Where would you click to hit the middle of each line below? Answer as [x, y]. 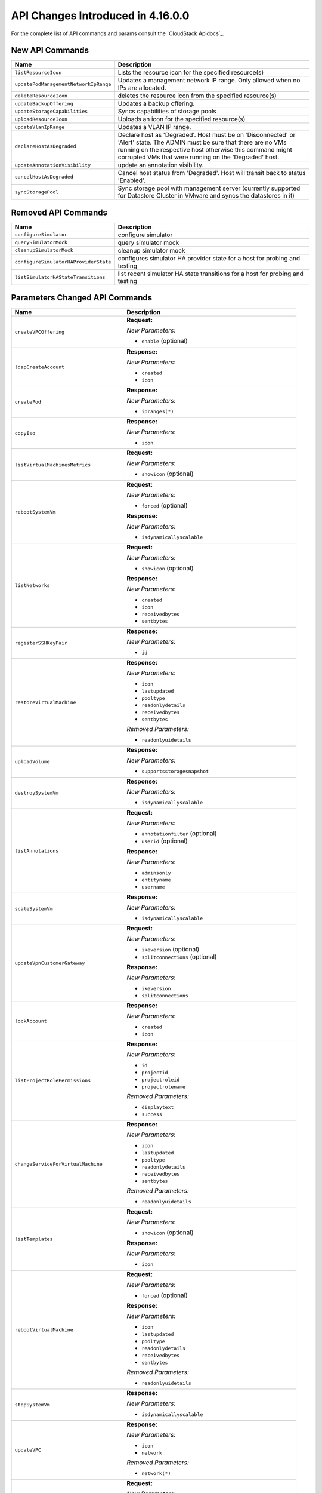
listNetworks [32, 585]
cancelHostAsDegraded [44, 176]
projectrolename [163, 1087]
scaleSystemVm [34, 909]
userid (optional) [164, 841]
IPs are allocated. [142, 88]
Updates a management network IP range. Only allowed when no [209, 81]
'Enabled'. [132, 180]
